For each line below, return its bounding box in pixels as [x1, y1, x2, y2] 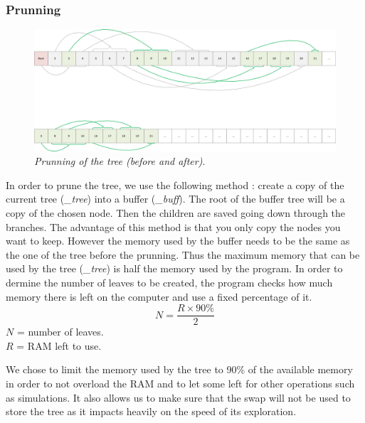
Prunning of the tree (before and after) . [34, 154, 206, 168]
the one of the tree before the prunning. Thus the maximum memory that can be [6, 247, 360, 262]
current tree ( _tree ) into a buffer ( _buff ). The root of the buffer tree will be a [6, 191, 345, 206]
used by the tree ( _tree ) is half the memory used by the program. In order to [6, 261, 343, 276]
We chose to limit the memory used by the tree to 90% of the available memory [6, 362, 353, 377]
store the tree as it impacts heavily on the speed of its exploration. [6, 404, 297, 419]
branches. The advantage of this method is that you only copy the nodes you [6, 219, 341, 234]
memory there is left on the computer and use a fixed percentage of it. [6, 289, 312, 304]
